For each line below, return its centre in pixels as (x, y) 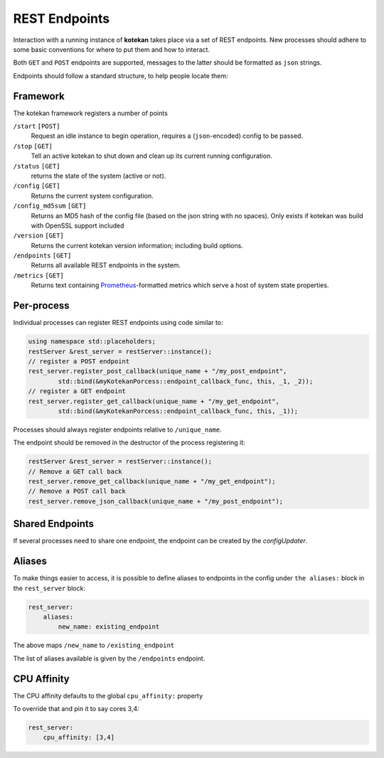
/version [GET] (38, 236)
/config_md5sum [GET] (50, 206)
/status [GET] (37, 166)
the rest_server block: (49, 588)
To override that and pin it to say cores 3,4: (76, 709)
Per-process (42, 306)
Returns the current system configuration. (92, 196)
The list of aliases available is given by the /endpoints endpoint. (109, 658)
